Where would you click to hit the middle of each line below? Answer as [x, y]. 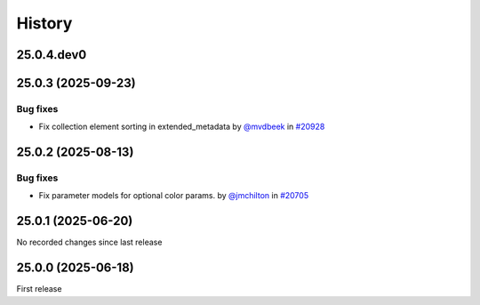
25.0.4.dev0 [52, 55]
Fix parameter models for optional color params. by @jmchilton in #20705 [174, 196]
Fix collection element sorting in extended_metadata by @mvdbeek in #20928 [182, 127]
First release [39, 289]
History [44, 23]
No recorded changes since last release [89, 242]
